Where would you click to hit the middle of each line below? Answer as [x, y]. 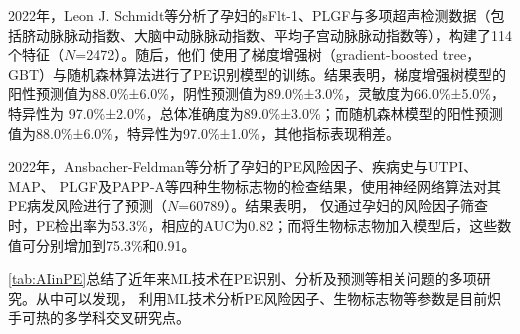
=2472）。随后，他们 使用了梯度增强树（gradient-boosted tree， [278, 54]
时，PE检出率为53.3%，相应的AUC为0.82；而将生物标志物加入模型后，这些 [253, 224]
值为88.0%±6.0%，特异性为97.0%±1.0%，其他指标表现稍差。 [204, 132]
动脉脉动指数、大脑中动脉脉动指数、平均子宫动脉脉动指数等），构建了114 [273, 34]
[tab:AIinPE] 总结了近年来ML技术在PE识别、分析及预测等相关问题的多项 [242, 278]
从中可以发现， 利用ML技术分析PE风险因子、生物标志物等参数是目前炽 [268, 297]
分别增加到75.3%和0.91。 [115, 244]
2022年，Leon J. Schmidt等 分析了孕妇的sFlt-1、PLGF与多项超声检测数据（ [249, 15]
